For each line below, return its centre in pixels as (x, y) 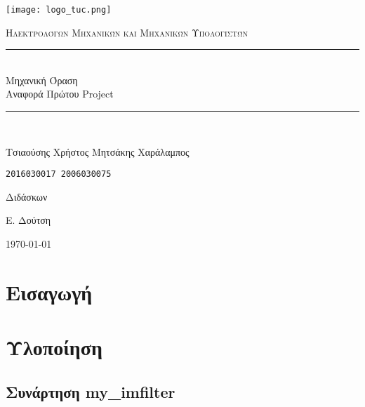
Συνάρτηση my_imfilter (91, 391)
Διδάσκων (27, 196)
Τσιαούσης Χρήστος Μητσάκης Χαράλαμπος (98, 151)
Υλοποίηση (54, 347)
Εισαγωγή (49, 292)
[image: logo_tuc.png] (59, 10)
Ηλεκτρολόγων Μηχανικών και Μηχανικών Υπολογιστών (127, 32)
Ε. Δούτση (28, 220)
